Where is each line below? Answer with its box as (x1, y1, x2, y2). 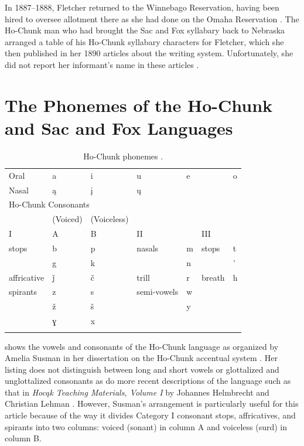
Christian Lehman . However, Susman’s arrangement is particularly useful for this (5, 397, 299, 410)
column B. (5, 432, 42, 444)
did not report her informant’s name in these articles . (5, 58, 199, 70)
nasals (136, 241, 159, 254)
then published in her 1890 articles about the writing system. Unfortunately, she (5, 47, 293, 59)
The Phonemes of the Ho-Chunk (5, 93, 273, 117)
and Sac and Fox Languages (5, 115, 233, 139)
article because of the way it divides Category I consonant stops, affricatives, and (5, 409, 296, 421)
